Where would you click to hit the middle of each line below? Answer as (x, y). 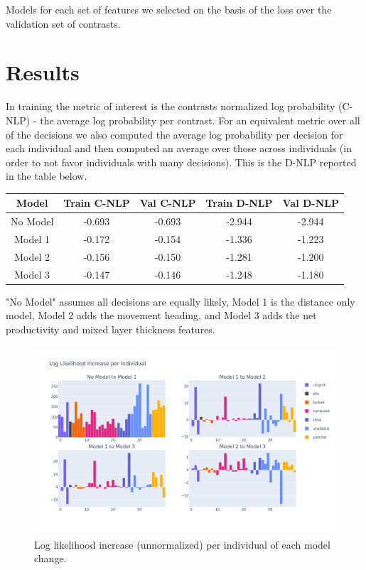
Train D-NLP (239, 203)
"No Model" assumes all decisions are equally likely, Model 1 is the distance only (181, 301)
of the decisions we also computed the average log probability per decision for (174, 134)
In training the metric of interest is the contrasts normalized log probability (171, 106)
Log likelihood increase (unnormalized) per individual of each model (182, 544)
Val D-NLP (311, 203)
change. (50, 558)
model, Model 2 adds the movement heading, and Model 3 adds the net (161, 315)
